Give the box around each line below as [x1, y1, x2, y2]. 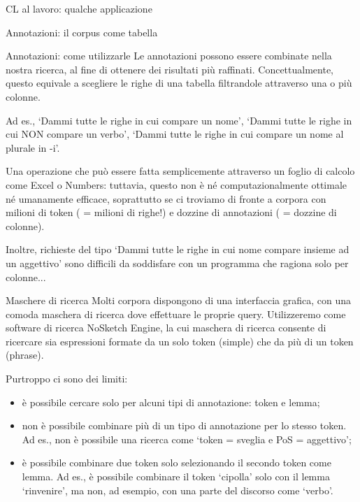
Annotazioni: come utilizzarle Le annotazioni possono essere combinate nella [6, 48, 332, 63]
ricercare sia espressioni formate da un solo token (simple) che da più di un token [6, 334, 354, 348]
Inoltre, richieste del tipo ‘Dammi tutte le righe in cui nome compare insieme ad [6, 242, 350, 257]
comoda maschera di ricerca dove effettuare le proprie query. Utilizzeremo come [6, 306, 346, 321]
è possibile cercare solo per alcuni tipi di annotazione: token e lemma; [22, 394, 320, 409]
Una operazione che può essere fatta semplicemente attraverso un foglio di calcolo [6, 164, 355, 178]
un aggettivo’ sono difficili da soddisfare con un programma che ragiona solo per [6, 255, 349, 270]
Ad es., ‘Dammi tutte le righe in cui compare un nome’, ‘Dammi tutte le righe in [6, 113, 352, 127]
